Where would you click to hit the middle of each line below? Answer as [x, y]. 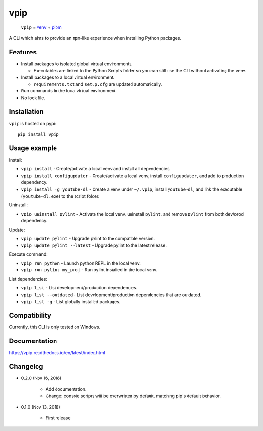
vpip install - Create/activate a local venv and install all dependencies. [96, 169]
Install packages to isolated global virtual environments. [77, 64]
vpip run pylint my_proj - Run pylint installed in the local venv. [89, 270]
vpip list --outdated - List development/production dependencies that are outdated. [111, 295]
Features [23, 52]
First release [58, 418]
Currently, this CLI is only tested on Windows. [55, 327]
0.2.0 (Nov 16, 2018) [41, 378]
